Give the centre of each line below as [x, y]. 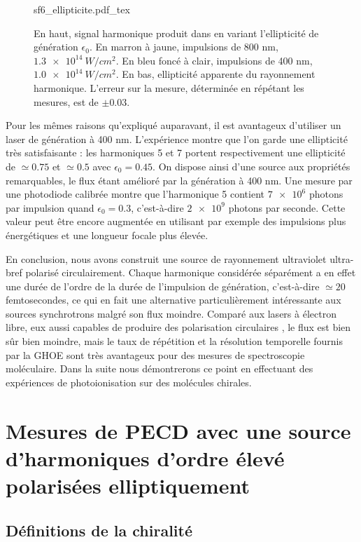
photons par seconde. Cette [287, 207]
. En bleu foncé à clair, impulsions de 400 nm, [214, 60]
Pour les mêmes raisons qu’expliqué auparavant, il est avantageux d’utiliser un [174, 125]
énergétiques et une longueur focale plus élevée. [107, 235]
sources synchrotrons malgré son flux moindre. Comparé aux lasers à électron [171, 313]
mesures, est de [66, 101]
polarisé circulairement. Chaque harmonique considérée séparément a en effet [191, 272]
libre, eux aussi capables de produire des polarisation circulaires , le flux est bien [178, 327]
